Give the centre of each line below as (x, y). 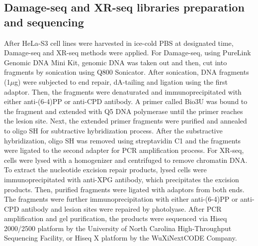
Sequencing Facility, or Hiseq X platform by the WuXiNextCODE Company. (121, 238)
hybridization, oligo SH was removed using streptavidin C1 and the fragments (123, 140)
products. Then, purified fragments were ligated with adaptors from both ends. (124, 189)
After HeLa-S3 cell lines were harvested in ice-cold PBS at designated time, (119, 43)
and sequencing (44, 22)
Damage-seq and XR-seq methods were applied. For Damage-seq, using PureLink (128, 53)
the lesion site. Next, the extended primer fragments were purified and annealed (126, 121)
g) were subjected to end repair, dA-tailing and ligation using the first (121, 81)
